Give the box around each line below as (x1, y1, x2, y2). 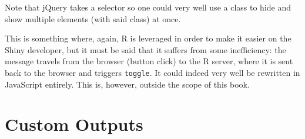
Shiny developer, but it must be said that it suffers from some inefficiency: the (5, 43, 286, 55)
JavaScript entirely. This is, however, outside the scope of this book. (5, 78, 250, 90)
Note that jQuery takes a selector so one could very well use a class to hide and (5, 1, 291, 13)
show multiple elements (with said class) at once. (5, 12, 181, 25)
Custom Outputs (5, 112, 143, 136)
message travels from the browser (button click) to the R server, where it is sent (5, 55, 293, 67)
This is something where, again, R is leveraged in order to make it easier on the (5, 32, 291, 44)
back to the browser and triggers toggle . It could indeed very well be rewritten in (5, 66, 300, 78)
